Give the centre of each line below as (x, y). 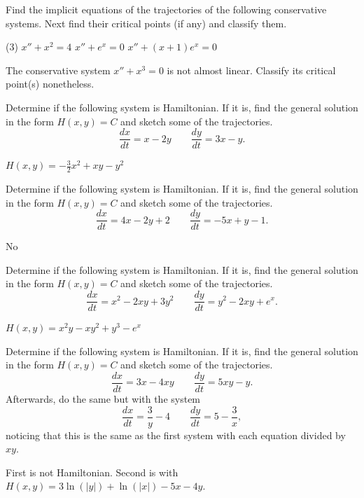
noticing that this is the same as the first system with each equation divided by (176, 435)
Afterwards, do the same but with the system (103, 398)
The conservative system (58, 70)
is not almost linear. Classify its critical (251, 70)
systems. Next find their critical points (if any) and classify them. (146, 23)
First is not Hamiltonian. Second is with (92, 472)
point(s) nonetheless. (50, 84)
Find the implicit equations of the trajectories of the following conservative (166, 9)
